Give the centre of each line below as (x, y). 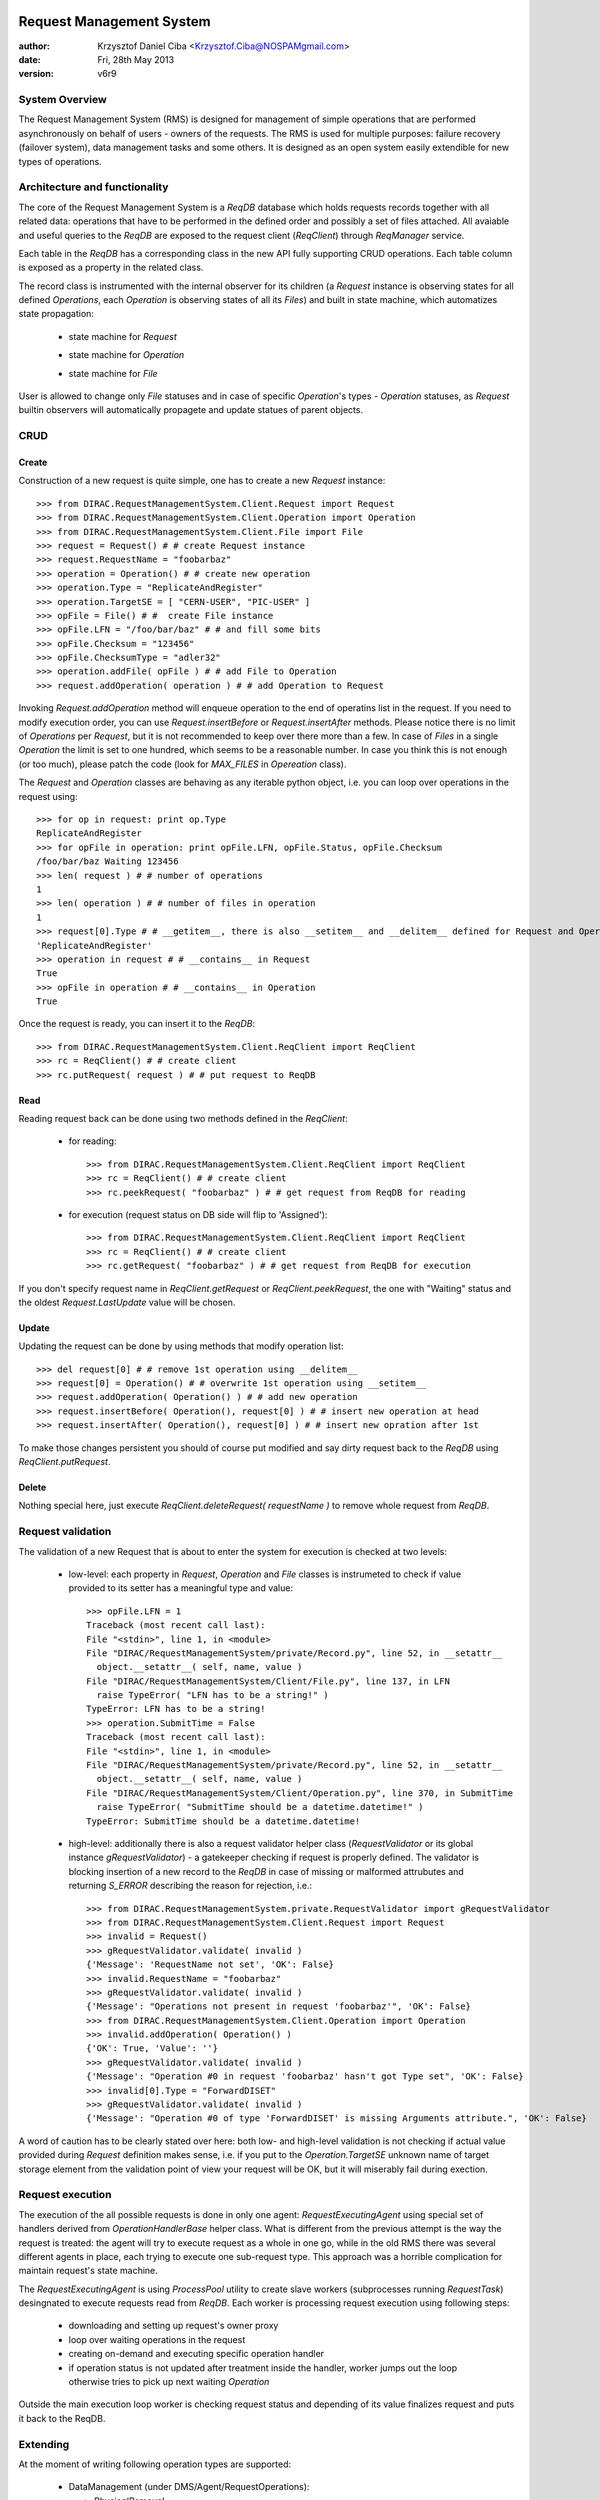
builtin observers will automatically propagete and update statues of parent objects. (191, 410)
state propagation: (56, 314)
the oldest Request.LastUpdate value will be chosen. (127, 1302)
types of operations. (60, 161)
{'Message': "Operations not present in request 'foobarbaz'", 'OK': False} (279, 2006)
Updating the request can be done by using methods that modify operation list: (181, 1346)
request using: (48, 796)
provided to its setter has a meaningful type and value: (181, 1588)
